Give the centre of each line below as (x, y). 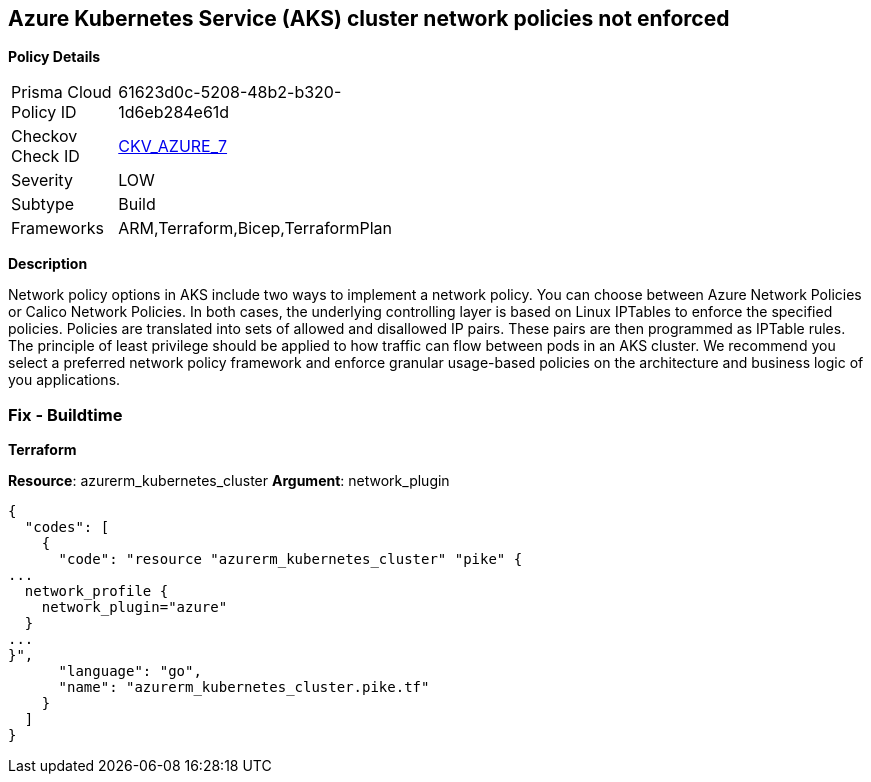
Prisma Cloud (61, 92)
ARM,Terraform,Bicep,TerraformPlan (255, 228)
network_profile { (96, 591)
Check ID (45, 156)
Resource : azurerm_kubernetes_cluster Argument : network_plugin (229, 481)
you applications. (64, 380)
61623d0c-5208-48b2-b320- (230, 92)
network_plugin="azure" (134, 607)
